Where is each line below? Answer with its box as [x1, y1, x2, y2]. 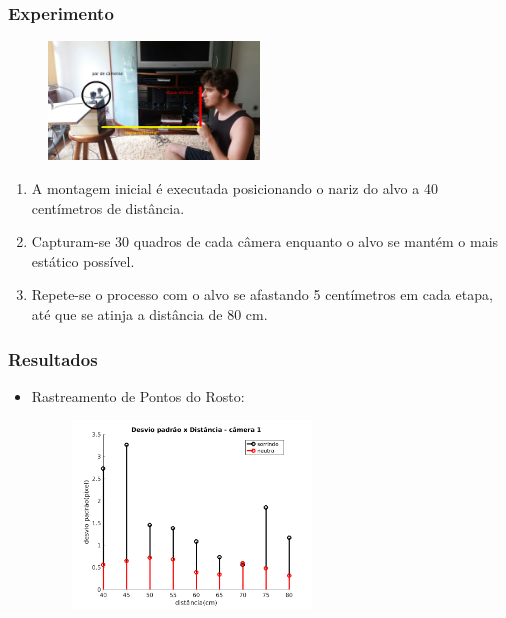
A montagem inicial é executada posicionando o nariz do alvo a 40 [31, 178, 438, 199]
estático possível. [31, 250, 135, 271]
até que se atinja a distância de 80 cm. [31, 304, 268, 325]
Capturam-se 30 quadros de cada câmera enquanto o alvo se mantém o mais [31, 231, 499, 252]
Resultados [8, 346, 98, 371]
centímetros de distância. [31, 197, 185, 218]
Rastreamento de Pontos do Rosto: [31, 385, 245, 406]
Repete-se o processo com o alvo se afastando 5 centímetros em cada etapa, [31, 284, 493, 305]
